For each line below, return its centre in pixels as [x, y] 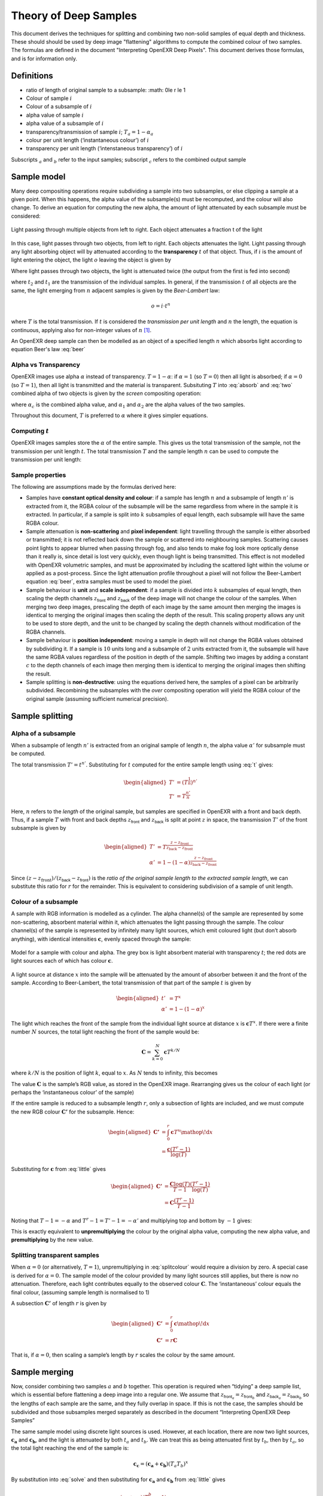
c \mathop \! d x [192, 1324]
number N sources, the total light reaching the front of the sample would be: [105, 1032]
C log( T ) [180, 1184]
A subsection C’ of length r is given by [59, 1303]
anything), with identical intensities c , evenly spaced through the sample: [101, 939]
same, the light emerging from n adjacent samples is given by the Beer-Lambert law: [115, 290]
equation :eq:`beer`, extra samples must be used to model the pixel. [109, 582]
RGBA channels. [46, 632]
